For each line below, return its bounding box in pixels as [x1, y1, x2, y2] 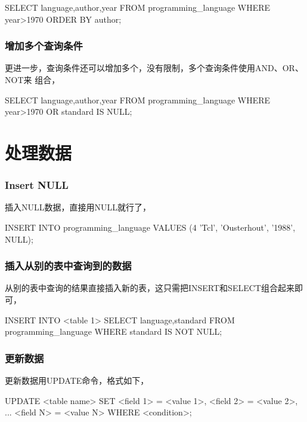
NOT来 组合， [5, 74, 60, 85]
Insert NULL [5, 178, 69, 192]
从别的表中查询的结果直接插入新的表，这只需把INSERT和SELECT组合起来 [5, 282, 294, 294]
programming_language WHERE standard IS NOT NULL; [5, 325, 222, 338]
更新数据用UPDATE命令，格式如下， [5, 374, 149, 386]
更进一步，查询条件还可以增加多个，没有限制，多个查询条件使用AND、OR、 [5, 62, 303, 74]
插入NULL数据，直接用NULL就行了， [5, 201, 151, 213]
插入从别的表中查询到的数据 [5, 258, 132, 273]
